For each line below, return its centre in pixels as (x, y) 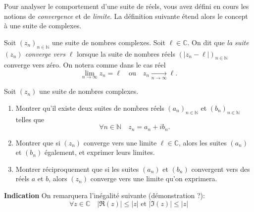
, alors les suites (203, 142)
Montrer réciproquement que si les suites (77, 169)
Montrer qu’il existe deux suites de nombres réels (90, 107)
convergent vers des (221, 169)
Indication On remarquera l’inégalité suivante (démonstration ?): (104, 195)
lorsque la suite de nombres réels (126, 53)
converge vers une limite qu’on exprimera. (154, 178)
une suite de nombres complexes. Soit (108, 42)
